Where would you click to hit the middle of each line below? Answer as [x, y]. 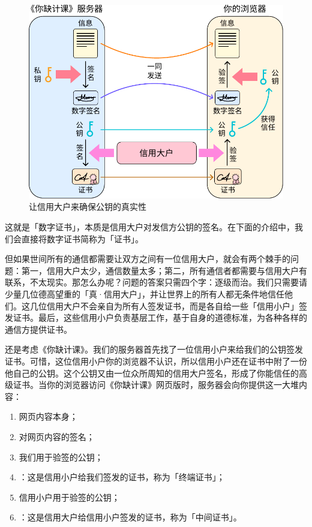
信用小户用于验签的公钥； [69, 497]
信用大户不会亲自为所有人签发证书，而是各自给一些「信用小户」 [172, 305]
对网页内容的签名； [57, 436]
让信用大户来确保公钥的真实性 [88, 207]
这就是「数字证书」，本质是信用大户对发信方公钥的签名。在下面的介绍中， [150, 227]
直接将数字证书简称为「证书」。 [82, 238]
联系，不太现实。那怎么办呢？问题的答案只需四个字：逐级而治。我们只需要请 [156, 282]
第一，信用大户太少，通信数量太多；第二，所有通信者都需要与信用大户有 [164, 270]
